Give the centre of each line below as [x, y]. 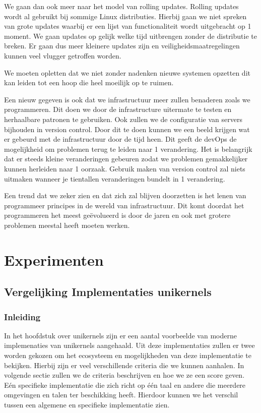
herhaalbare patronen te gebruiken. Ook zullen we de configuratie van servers [123, 119]
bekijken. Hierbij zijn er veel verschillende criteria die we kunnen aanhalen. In [124, 365]
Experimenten [54, 259]
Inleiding [22, 316]
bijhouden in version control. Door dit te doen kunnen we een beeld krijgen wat [127, 129]
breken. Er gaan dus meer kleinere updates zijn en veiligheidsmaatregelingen [122, 46]
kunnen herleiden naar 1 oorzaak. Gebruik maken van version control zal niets [125, 168]
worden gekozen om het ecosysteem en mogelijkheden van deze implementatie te [128, 355]
